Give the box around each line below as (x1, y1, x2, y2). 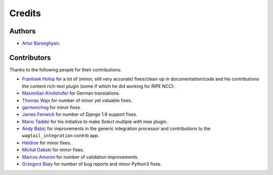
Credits (9, 8, 41, 19)
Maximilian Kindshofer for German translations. (22, 90, 120, 96)
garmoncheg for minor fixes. (22, 104, 82, 110)
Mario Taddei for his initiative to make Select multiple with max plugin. (22, 118, 168, 124)
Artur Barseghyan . (22, 40, 60, 47)
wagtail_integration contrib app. (22, 133, 100, 139)
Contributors (9, 53, 51, 62)
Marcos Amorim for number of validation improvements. (22, 154, 139, 160)
